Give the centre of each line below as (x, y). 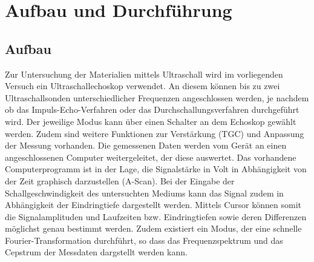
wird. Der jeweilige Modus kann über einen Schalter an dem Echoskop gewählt (151, 121)
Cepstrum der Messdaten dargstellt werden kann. (96, 252)
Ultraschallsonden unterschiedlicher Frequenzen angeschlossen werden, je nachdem (157, 97)
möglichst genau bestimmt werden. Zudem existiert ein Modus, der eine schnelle (153, 228)
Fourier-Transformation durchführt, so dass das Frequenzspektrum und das (144, 240)
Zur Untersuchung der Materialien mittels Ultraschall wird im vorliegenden (144, 74)
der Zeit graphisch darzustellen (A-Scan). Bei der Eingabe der (120, 180)
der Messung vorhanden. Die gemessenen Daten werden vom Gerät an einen (146, 145)
